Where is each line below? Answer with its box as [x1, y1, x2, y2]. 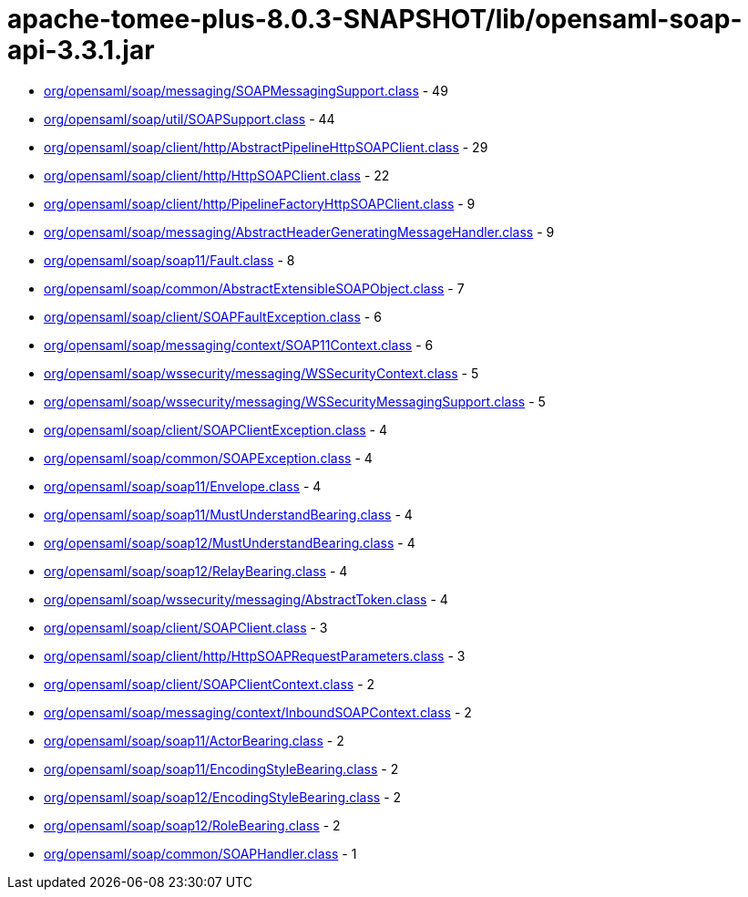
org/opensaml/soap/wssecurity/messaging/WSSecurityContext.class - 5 [44, 365, 479, 381]
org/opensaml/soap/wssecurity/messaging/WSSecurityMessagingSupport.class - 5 [44, 393, 546, 409]
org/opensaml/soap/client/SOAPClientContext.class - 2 [44, 675, 375, 692]
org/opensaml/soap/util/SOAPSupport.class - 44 [44, 110, 335, 127]
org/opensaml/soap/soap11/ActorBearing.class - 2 [44, 732, 344, 748]
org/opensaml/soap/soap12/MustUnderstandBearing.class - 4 [44, 534, 415, 551]
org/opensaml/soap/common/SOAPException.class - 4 [44, 449, 373, 466]
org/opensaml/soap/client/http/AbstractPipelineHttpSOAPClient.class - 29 [44, 139, 488, 155]
